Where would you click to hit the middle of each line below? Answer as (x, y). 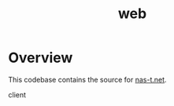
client (17, 94)
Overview (41, 58)
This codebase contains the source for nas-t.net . (87, 79)
